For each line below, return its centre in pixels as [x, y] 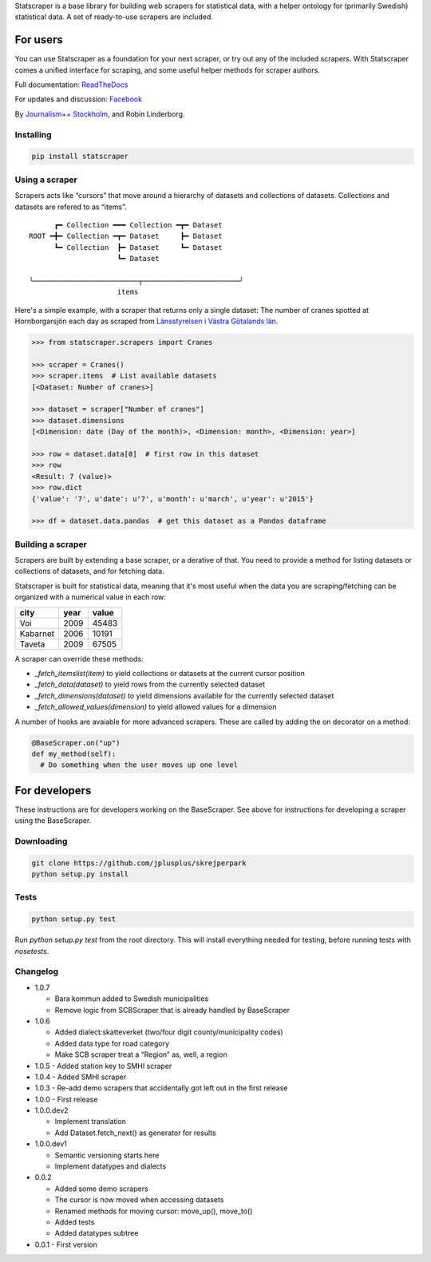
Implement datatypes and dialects [111, 1166]
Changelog [37, 971]
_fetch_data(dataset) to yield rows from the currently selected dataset [150, 684]
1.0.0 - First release [66, 1099]
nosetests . [32, 951]
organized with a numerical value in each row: [91, 597]
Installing [33, 134]
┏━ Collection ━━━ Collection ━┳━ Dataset [138, 225]
